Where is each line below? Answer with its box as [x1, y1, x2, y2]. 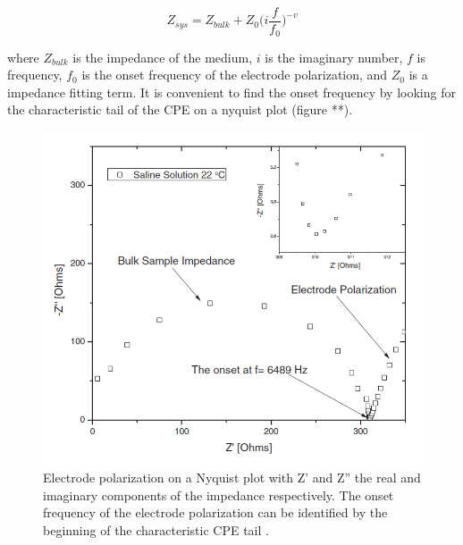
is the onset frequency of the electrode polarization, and [81, 65, 388, 84]
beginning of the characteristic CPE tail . [43, 520, 269, 539]
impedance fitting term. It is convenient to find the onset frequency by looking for [7, 82, 456, 101]
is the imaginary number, [265, 47, 403, 66]
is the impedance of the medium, [72, 47, 253, 66]
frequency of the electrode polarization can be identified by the [43, 503, 388, 522]
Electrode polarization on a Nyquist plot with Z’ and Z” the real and [43, 468, 421, 487]
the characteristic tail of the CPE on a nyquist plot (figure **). [7, 100, 353, 119]
